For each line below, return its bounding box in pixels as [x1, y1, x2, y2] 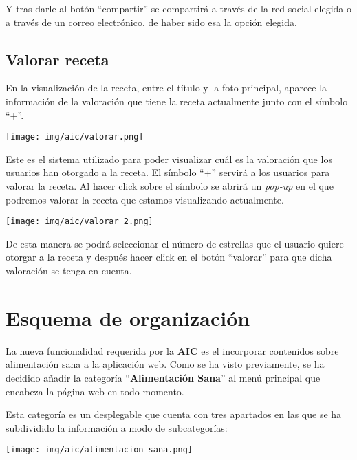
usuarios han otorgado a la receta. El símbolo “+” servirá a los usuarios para [6, 165, 330, 179]
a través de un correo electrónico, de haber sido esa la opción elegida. [6, 14, 297, 29]
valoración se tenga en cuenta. [6, 263, 132, 278]
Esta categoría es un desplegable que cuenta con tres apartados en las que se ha [6, 407, 342, 421]
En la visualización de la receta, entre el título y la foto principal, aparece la [6, 80, 327, 95]
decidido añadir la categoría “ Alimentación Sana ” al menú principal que [6, 370, 321, 384]
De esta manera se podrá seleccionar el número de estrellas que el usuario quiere [6, 236, 344, 250]
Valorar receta [6, 48, 109, 69]
